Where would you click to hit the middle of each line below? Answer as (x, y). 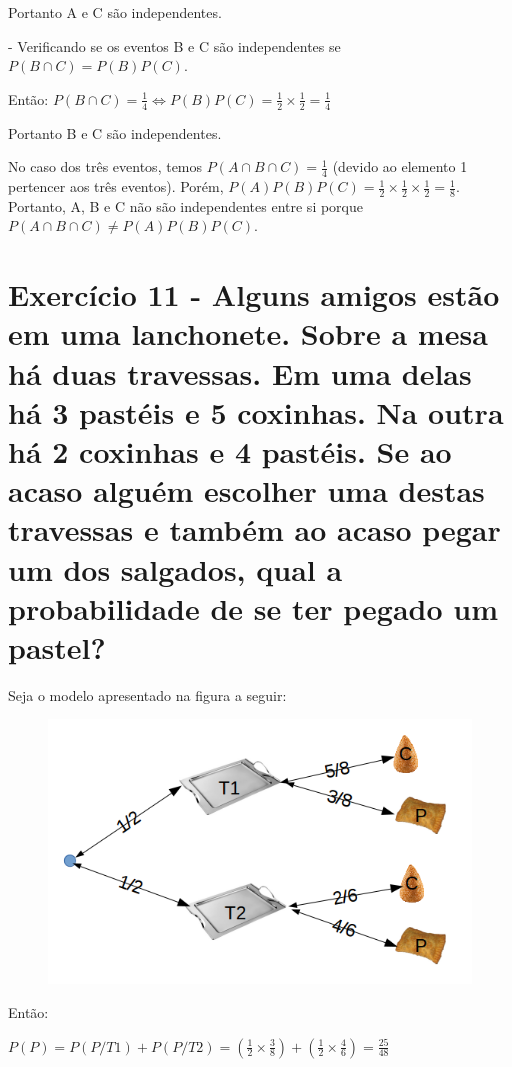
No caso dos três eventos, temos (105, 166)
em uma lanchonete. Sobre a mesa (248, 333)
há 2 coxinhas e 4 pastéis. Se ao (230, 450)
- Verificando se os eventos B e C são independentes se (174, 45)
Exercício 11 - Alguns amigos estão (254, 294)
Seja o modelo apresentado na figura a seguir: (147, 694)
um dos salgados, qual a (175, 568)
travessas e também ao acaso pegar (254, 529)
